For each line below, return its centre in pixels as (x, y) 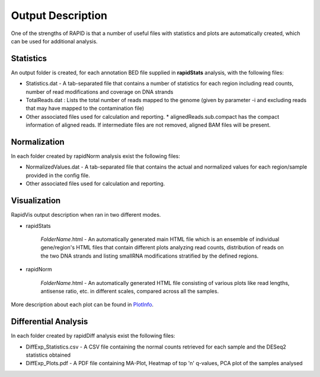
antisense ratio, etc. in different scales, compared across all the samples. (130, 291)
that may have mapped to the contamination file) (85, 108)
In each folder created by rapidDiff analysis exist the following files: (93, 336)
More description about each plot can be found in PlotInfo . (82, 305)
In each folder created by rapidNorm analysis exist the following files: (96, 156)
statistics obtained (48, 355)
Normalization (38, 142)
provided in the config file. (58, 175)
